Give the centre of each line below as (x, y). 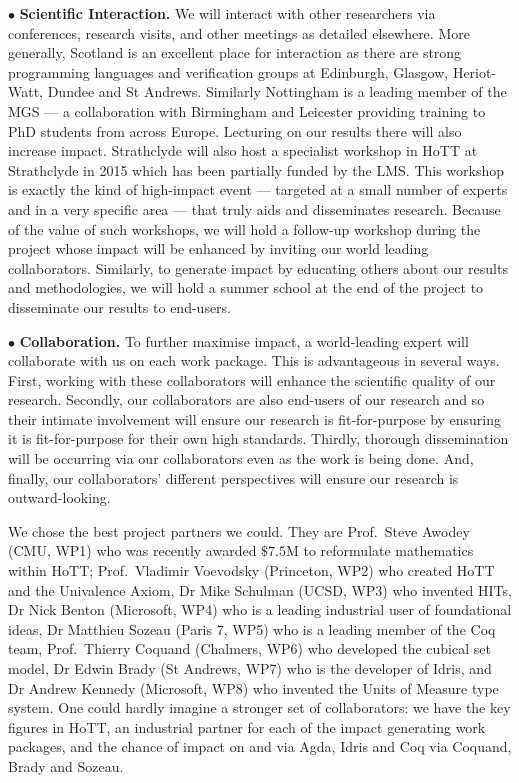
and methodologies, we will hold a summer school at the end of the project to (246, 287)
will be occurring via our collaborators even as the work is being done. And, (241, 458)
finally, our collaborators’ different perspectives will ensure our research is (233, 477)
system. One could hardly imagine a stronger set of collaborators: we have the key (259, 707)
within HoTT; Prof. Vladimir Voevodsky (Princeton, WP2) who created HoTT (251, 570)
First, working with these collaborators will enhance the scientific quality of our (252, 379)
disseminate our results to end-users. (120, 306)
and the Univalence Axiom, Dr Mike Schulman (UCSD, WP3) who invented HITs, (260, 589)
